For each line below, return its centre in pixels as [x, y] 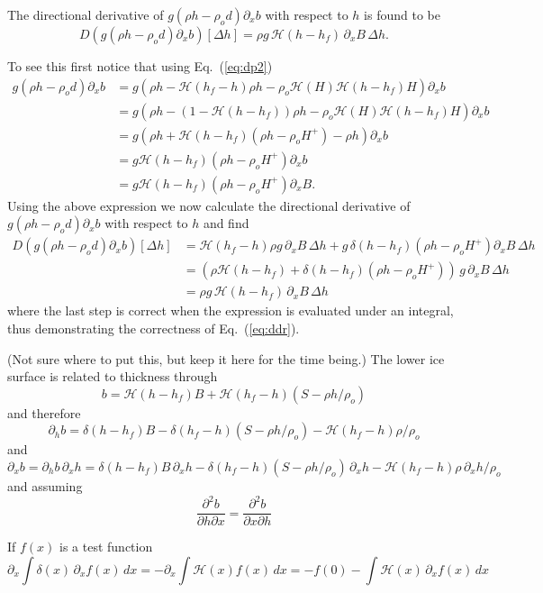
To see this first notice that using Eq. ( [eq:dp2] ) [140, 66]
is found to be [402, 14]
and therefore [44, 412]
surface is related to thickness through [113, 376]
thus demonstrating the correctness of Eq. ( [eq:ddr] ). [154, 328]
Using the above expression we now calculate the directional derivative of [209, 205]
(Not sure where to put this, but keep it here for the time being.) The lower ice [226, 358]
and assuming [45, 486]
